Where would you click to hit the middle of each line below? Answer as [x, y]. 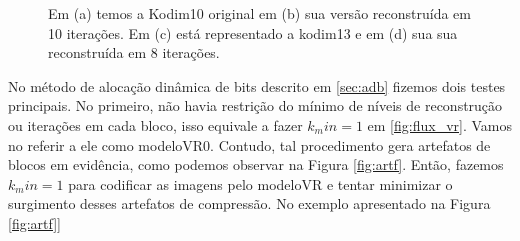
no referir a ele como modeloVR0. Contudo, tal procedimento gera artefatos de [249, 144]
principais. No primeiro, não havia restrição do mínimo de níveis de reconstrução [255, 105]
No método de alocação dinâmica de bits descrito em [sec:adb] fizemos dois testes [257, 85]
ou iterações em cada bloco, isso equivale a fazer [155, 124]
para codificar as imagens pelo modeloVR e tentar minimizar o [260, 183]
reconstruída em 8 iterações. [134, 52]
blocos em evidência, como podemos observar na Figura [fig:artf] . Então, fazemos [256, 164]
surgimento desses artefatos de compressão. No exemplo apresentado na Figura [249, 203]
